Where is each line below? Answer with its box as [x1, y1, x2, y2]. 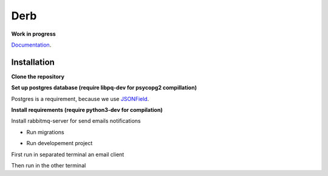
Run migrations [26, 128, 64, 135]
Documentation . [11, 41, 52, 48]
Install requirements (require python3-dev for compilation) [11, 106, 163, 114]
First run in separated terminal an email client [11, 151, 125, 158]
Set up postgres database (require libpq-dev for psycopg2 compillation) [11, 84, 197, 91]
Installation [11, 57, 55, 67]
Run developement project [26, 140, 93, 147]
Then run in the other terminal [11, 161, 86, 169]
